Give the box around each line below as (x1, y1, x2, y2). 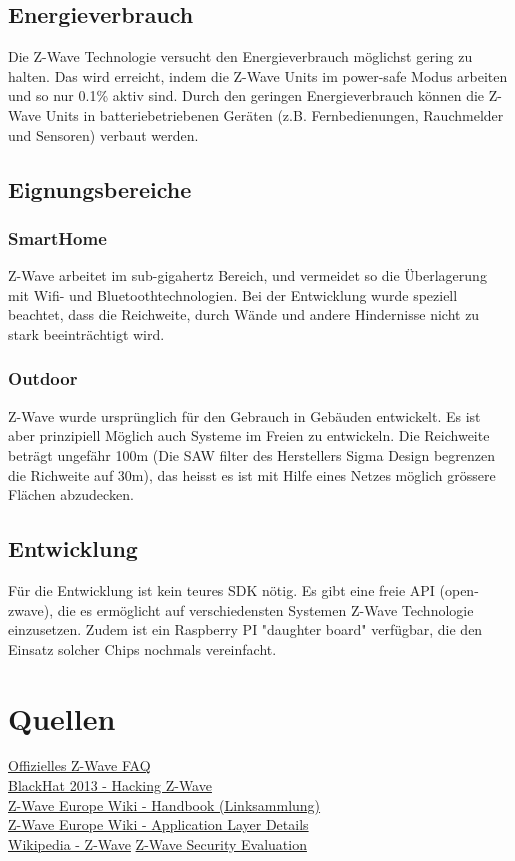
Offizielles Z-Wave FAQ (8, 755, 151, 776)
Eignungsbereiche (8, 173, 192, 204)
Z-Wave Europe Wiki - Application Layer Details (8, 814, 309, 835)
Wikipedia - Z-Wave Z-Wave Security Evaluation (8, 833, 307, 854)
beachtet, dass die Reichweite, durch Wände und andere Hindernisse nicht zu (8, 304, 480, 325)
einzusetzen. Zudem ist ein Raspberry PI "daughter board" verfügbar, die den (8, 619, 483, 640)
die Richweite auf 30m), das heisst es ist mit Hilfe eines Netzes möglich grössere (8, 464, 496, 485)
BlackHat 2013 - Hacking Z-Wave (8, 775, 212, 796)
